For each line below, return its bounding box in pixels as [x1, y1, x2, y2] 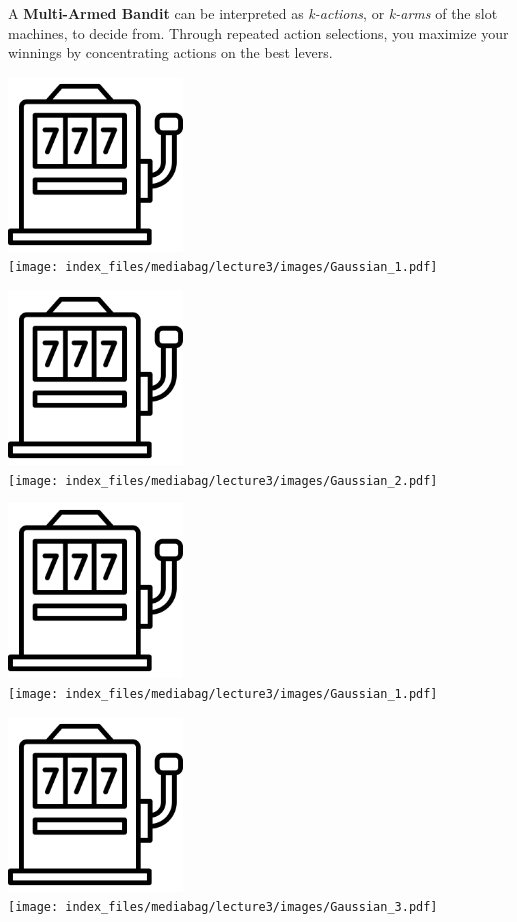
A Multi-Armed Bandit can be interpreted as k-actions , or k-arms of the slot [8, 3, 498, 23]
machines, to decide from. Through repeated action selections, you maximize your [8, 22, 509, 43]
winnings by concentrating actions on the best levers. [8, 42, 333, 63]
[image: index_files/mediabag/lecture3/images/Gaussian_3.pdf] [8, 900, 438, 915]
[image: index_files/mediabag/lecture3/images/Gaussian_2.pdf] [8, 473, 438, 488]
